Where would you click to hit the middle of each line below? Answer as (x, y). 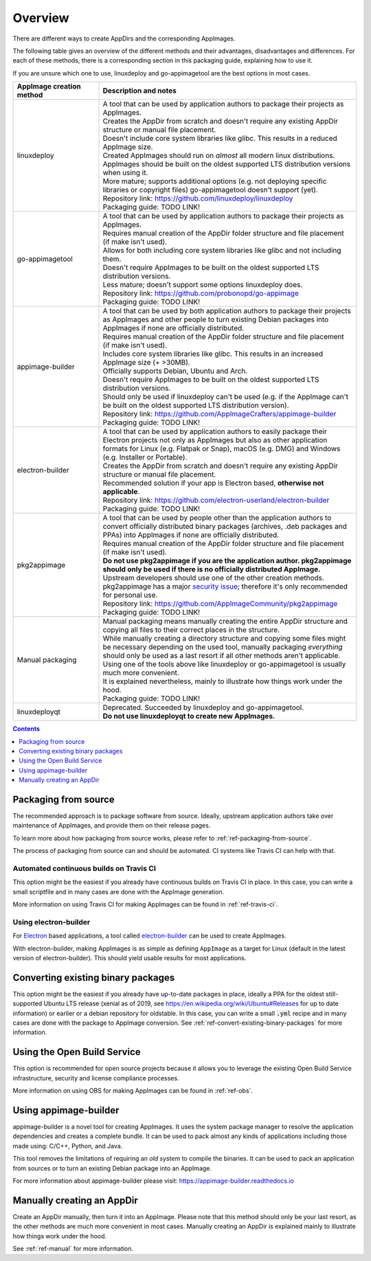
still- (332, 994)
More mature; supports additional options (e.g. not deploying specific (215, 181)
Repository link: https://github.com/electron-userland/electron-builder (216, 500)
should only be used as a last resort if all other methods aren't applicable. (222, 656)
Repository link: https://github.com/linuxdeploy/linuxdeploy (198, 198)
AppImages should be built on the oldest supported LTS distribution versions (226, 164)
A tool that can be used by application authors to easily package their (215, 431)
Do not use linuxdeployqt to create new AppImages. (189, 716)
